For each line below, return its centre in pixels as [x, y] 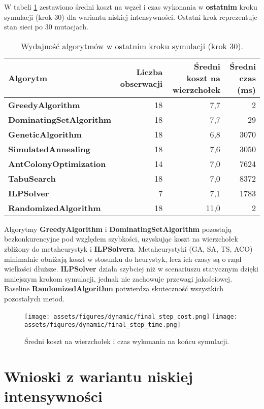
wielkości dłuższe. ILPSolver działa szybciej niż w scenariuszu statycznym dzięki [131, 269]
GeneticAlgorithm [45, 134]
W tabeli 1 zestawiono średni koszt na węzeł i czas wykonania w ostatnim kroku [131, 7]
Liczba [150, 72]
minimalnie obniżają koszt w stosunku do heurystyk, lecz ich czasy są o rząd [123, 259]
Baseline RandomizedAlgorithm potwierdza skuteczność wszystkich [114, 288]
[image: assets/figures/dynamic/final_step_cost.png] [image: [131, 316]
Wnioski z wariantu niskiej [98, 376]
